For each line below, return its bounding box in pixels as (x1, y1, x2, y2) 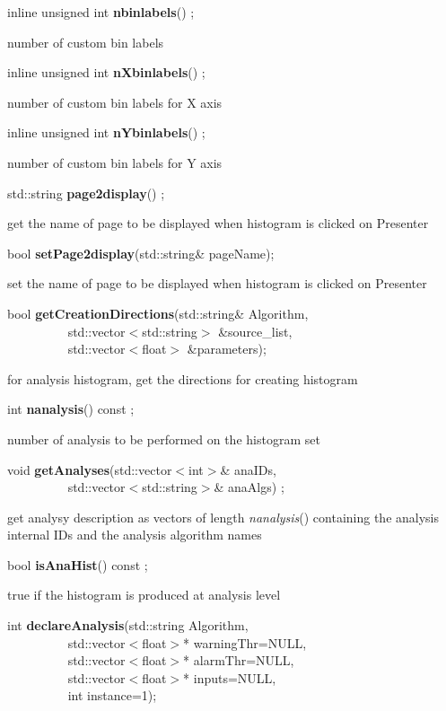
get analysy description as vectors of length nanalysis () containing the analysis (7, 507, 440, 526)
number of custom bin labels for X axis (7, 92, 223, 111)
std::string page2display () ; (7, 183, 165, 202)
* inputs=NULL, (183, 668, 276, 687)
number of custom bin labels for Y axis (7, 153, 223, 171)
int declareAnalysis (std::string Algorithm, (7, 616, 249, 635)
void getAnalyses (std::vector (7, 460, 172, 478)
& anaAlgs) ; (214, 478, 284, 496)
